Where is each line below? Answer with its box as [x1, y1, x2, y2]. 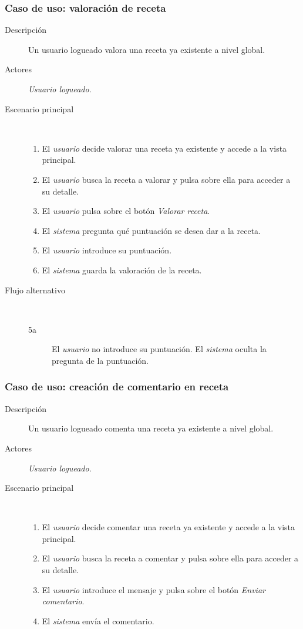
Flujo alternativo [5, 283, 65, 296]
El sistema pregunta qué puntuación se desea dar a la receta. [42, 224, 261, 236]
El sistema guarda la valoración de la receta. [42, 263, 202, 276]
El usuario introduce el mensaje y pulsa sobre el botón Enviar [42, 583, 265, 595]
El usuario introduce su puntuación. [42, 244, 172, 256]
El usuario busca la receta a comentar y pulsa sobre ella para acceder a [42, 552, 299, 564]
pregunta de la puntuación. [52, 354, 149, 366]
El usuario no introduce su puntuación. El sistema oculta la [52, 343, 267, 355]
